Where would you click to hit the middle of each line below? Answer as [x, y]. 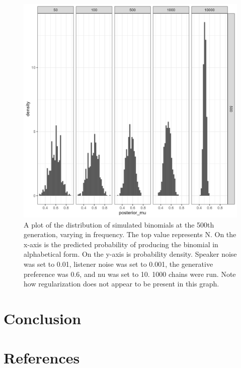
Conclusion [43, 318]
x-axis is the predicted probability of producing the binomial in [121, 244]
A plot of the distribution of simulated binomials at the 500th [119, 224]
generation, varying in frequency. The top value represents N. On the [130, 234]
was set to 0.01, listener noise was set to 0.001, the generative [118, 264]
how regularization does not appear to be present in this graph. [122, 284]
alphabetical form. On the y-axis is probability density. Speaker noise [130, 254]
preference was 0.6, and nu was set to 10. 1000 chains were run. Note [130, 274]
